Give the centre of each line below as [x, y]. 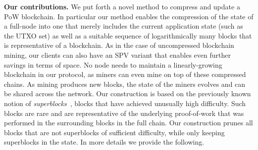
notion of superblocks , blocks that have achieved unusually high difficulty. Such [125, 103]
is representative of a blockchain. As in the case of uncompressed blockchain [119, 45]
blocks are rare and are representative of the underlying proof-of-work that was [124, 113]
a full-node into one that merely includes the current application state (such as [124, 26]
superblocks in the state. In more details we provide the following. [104, 142]
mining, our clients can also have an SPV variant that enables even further [117, 55]
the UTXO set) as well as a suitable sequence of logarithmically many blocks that [128, 35]
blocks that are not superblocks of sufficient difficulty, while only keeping [114, 132]
